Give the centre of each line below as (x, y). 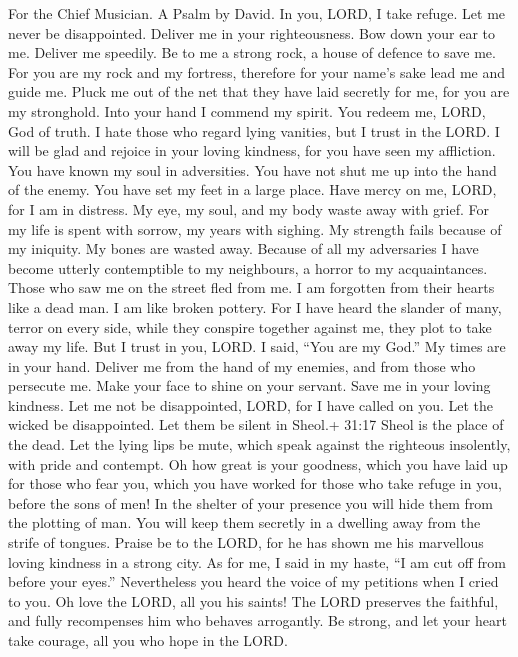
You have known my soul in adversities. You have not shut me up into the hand (252, 169)
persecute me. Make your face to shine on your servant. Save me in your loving (249, 385)
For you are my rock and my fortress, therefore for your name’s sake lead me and (257, 71)
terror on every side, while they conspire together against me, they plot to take (250, 326)
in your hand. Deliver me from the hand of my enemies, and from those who (242, 365)
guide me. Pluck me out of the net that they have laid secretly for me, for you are (259, 91)
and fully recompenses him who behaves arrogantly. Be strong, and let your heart (257, 620)
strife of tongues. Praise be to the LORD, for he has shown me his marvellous (246, 542)
